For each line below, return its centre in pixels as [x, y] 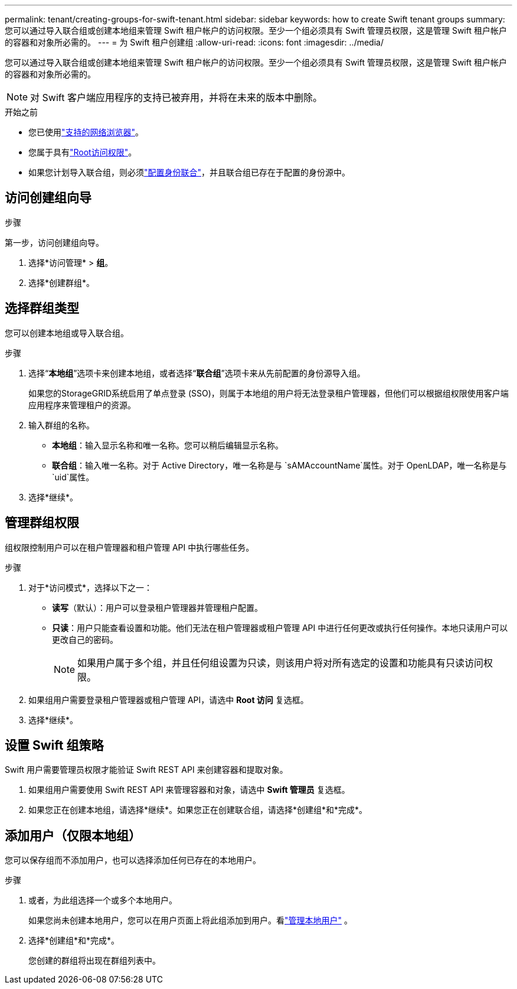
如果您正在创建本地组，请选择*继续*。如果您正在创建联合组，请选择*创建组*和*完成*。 [198, 810]
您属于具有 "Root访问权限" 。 [83, 152]
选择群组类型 [42, 308]
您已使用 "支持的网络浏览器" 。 [86, 132]
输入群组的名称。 [61, 425]
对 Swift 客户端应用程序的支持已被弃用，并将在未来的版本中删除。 [176, 97]
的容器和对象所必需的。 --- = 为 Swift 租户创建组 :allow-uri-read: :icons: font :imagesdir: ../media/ [194, 42]
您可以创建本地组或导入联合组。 [67, 333]
